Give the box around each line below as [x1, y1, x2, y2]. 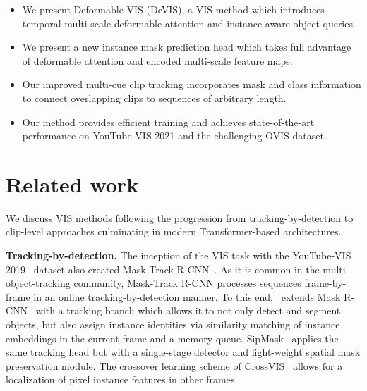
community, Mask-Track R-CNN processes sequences [73, 275, 301, 290]
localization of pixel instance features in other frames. [6, 372, 238, 387]
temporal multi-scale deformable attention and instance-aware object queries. [22, 15, 356, 30]
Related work [6, 169, 139, 198]
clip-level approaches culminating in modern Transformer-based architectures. [6, 224, 342, 239]
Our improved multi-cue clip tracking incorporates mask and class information [22, 77, 361, 92]
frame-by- [304, 275, 347, 290]
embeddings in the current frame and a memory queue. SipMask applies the [6, 330, 339, 345]
